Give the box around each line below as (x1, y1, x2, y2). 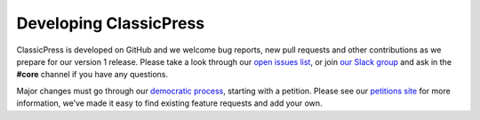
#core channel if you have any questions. (16, 69, 169, 80)
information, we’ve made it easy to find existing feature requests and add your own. (16, 98, 324, 108)
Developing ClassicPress (16, 13, 204, 33)
